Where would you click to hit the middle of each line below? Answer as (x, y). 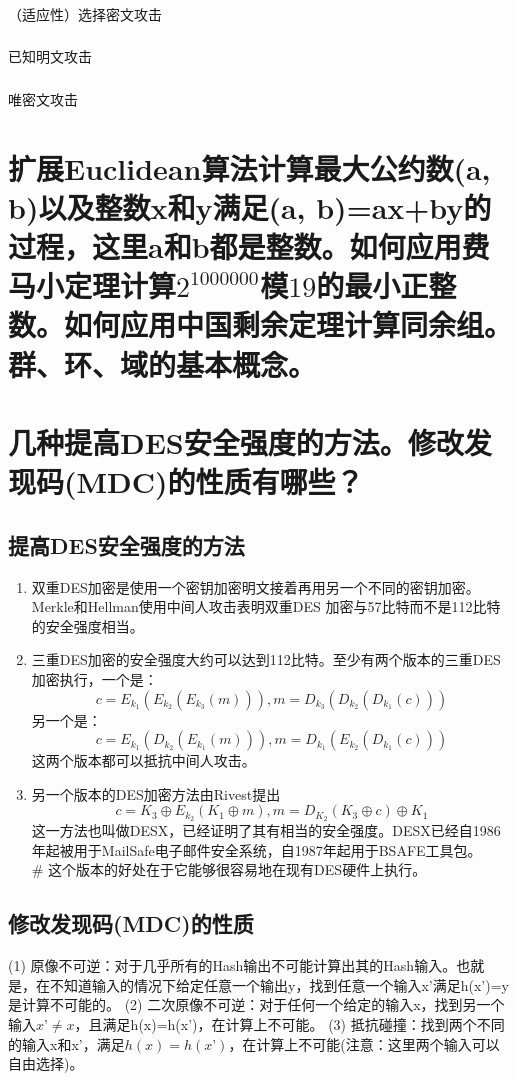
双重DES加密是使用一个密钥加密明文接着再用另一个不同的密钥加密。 (255, 586)
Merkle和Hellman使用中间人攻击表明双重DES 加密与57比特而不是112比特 (266, 606)
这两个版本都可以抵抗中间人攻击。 (143, 760)
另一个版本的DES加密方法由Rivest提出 (156, 793)
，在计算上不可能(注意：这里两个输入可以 (364, 1043)
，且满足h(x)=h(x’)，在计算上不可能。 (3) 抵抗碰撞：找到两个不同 (289, 1024)
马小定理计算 (92, 285)
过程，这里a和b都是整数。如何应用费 (249, 246)
